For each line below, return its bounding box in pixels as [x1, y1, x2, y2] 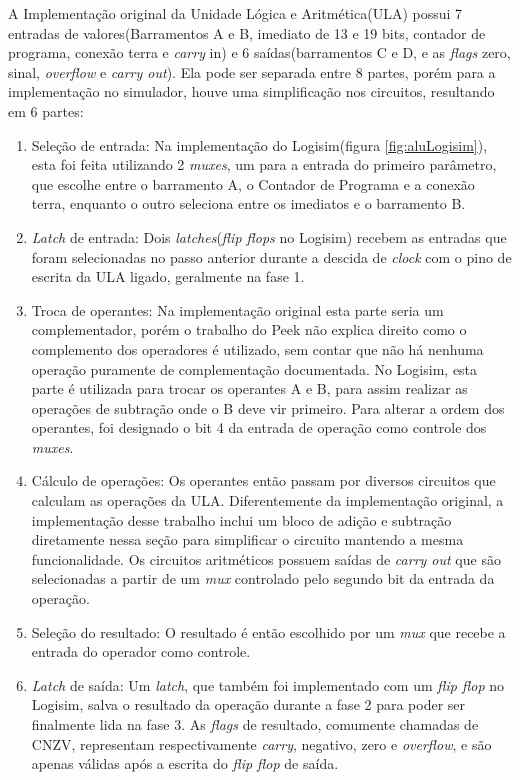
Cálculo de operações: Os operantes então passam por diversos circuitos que [31, 470, 496, 491]
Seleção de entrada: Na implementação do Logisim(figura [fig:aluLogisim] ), [31, 134, 488, 155]
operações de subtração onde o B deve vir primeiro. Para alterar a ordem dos [31, 397, 505, 418]
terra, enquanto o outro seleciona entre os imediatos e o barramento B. [31, 193, 466, 214]
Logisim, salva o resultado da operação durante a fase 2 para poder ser [31, 694, 466, 715]
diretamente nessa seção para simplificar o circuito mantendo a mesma [31, 529, 464, 550]
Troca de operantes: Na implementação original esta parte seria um [31, 299, 444, 320]
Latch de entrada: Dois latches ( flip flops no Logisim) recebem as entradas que [31, 226, 507, 247]
